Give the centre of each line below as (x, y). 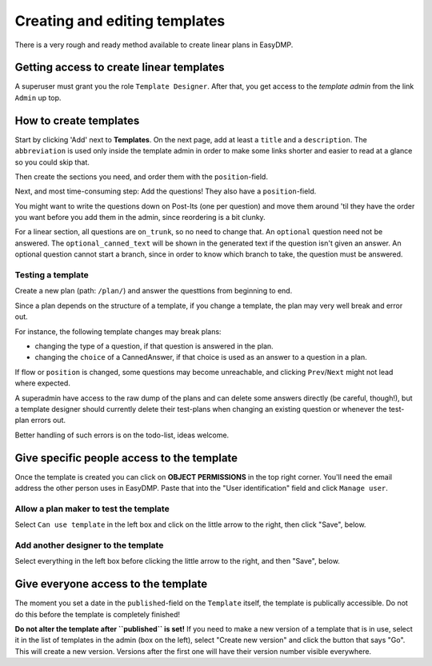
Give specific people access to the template (126, 458)
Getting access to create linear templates (120, 68)
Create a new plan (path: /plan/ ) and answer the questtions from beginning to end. (154, 291)
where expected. (43, 383)
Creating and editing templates (120, 21)
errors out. (48, 421)
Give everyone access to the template (111, 584)
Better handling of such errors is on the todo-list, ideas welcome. (122, 435)
